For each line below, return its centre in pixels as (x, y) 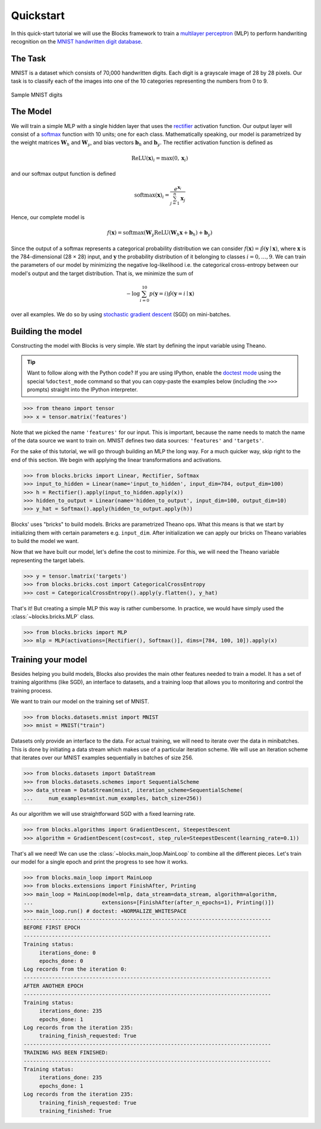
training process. (32, 690)
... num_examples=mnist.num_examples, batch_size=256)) (113, 799)
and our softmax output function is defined (63, 174)
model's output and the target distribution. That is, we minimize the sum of (102, 273)
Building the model (47, 331)
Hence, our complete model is (48, 217)
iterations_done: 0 (67, 952)
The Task (29, 59)
